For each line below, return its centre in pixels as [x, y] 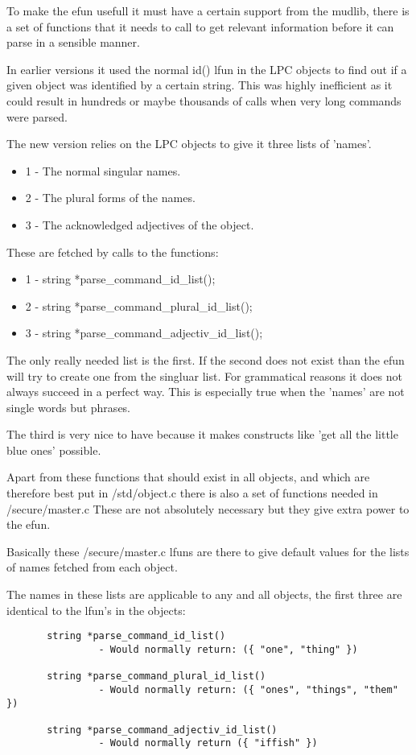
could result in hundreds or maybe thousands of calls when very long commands [204, 100]
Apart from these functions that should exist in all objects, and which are [188, 477]
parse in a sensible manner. [73, 42]
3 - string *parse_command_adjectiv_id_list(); [144, 333]
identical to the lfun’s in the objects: [96, 610]
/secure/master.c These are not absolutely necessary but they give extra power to [208, 508]
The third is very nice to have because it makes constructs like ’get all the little [202, 434]
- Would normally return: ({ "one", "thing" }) [228, 649]
